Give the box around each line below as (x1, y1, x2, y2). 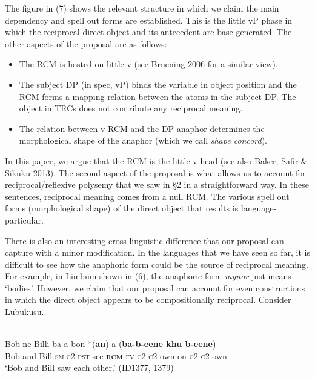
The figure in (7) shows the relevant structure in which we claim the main (5, 2, 279, 14)
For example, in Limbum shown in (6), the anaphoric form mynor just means (5, 270, 291, 282)
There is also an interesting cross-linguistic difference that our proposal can (5, 234, 284, 247)
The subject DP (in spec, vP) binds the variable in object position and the (19, 78, 297, 90)
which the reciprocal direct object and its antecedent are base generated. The (5, 25, 292, 38)
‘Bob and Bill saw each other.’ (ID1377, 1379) (5, 361, 174, 374)
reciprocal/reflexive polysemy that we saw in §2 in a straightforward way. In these (5, 178, 309, 191)
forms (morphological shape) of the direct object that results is (5, 202, 239, 214)
